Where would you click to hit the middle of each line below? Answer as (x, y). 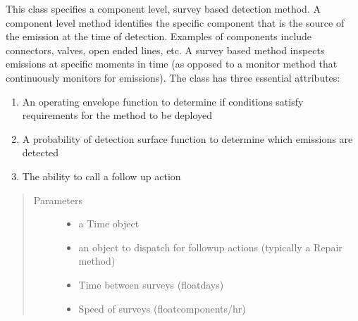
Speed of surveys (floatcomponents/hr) (162, 308)
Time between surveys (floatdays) (151, 284)
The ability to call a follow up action (101, 176)
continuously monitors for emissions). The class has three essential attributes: (173, 77)
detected (41, 152)
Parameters (58, 200)
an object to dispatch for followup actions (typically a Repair (210, 247)
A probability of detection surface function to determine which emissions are (187, 138)
